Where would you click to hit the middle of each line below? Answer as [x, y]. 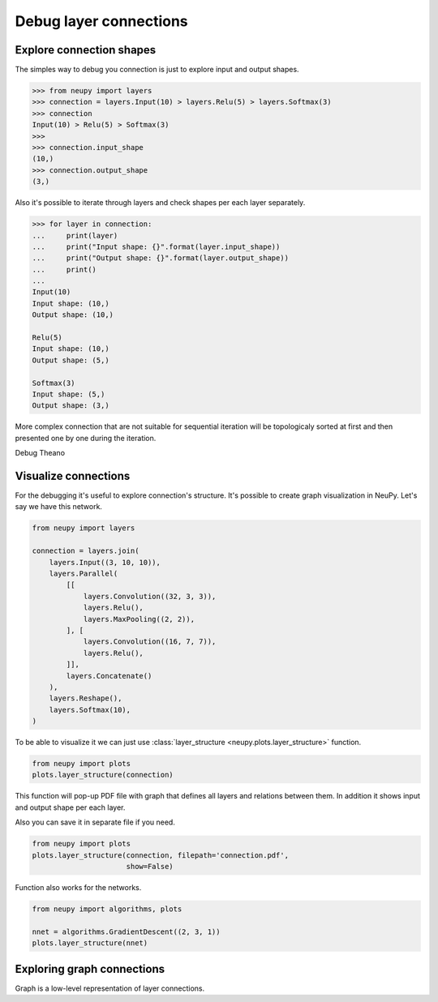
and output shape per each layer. [70, 807]
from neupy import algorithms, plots [107, 909]
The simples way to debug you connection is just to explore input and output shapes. [157, 70]
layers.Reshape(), [86, 698]
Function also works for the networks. [78, 887]
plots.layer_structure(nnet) [90, 943]
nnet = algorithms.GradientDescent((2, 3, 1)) [126, 931]
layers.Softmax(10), [90, 710]
